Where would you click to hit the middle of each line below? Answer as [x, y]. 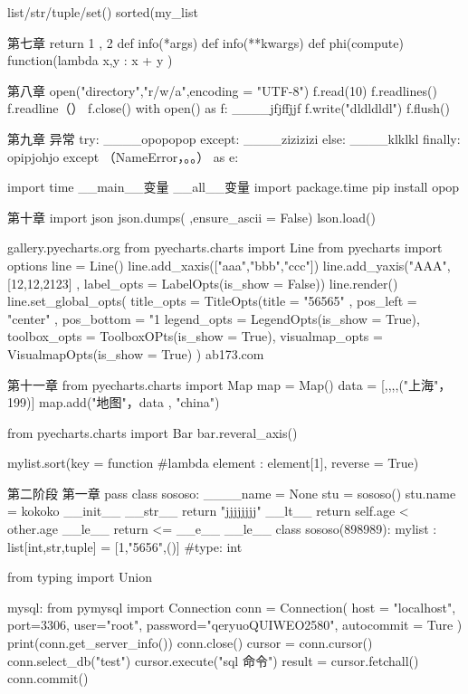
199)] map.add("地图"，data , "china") [114, 402]
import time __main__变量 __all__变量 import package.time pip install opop [234, 187]
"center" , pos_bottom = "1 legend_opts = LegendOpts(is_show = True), [214, 318]
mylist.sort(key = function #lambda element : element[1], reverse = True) [213, 463]
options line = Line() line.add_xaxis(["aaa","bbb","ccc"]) [163, 265]
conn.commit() [48, 678]
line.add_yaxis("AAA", [387, 265]
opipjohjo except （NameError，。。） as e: [123, 156]
